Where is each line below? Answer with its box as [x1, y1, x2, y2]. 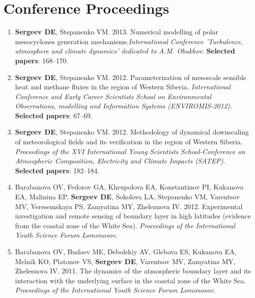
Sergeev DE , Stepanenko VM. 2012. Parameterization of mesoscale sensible [15, 72, 247, 82]
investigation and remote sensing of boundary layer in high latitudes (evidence [15, 211, 251, 221]
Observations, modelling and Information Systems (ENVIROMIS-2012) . [15, 101, 232, 111]
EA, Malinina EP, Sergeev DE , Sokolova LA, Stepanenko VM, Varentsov [15, 191, 240, 202]
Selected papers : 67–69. [15, 110, 93, 120]
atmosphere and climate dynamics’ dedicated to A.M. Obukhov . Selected [15, 46, 235, 56]
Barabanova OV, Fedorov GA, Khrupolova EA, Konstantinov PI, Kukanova [15, 182, 244, 192]
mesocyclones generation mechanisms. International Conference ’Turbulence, [15, 36, 243, 46]
